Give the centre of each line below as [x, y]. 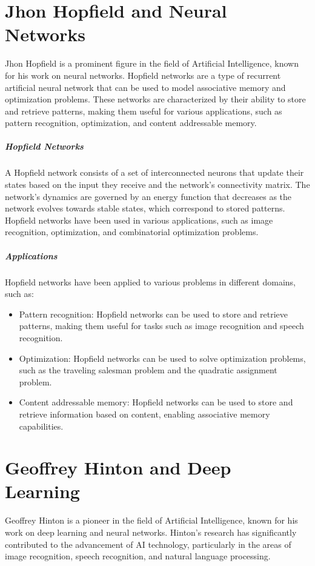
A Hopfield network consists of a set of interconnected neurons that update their [154, 172]
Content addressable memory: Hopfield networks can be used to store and [156, 402]
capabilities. [41, 426]
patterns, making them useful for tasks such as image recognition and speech [161, 326]
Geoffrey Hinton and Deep [118, 468]
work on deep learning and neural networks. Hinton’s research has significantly [151, 532]
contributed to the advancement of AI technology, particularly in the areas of [148, 544]
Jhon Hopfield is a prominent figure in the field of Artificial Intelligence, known [152, 63]
